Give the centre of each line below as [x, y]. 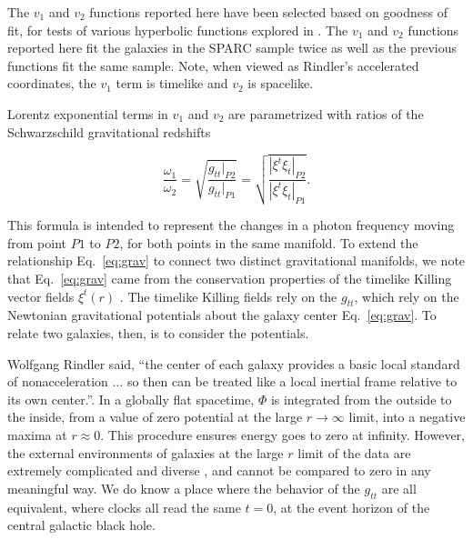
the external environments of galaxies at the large [146, 452]
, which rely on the [407, 296]
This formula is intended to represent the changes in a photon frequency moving [231, 225]
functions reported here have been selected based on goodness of [268, 12]
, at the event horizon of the [352, 507]
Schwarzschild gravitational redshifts [109, 131]
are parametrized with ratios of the [326, 113]
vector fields [41, 296]
